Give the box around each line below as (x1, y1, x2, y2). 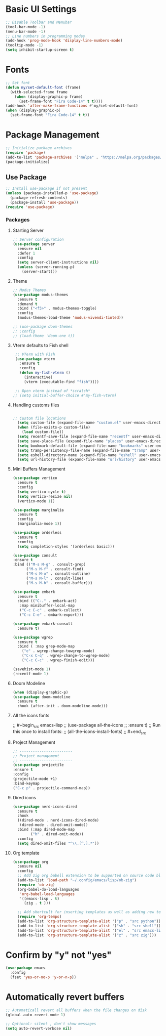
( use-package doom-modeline (12, 694, 70, 699)
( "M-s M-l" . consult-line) (26, 576, 84, 581)
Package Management (5, 129, 100, 140)
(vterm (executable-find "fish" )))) (24, 379, 99, 384)
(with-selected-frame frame (10, 89, 68, 94)
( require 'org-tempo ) (17, 914, 62, 919)
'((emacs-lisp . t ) (19, 896, 60, 901)
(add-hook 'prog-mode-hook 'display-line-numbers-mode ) (5, 38, 123, 43)
